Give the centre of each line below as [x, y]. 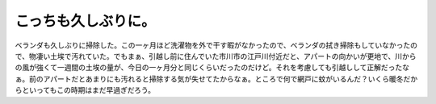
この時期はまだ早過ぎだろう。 [106, 90]
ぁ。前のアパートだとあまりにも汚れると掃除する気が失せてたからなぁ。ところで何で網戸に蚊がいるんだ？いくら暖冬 [209, 79]
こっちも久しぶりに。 [86, 21]
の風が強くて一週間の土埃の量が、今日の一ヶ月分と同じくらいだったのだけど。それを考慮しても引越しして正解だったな [212, 68]
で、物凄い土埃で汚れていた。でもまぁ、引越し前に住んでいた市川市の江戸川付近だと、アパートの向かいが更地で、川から [216, 56]
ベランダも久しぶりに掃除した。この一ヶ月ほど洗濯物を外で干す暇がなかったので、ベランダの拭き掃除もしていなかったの [216, 45]
